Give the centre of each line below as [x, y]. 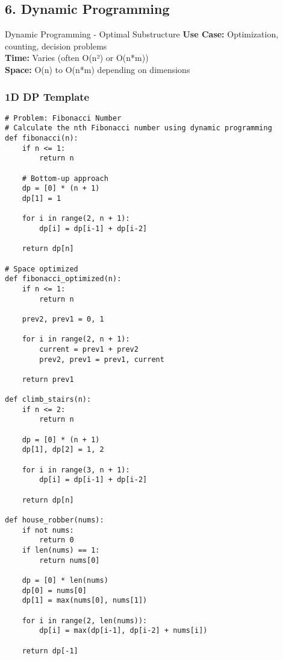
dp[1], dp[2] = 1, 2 [63, 450]
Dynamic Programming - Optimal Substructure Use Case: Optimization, [142, 34]
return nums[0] [70, 560]
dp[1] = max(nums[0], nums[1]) [85, 601]
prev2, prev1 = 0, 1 [63, 319]
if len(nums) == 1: [61, 551]
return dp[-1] [50, 651]
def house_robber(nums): [54, 520]
